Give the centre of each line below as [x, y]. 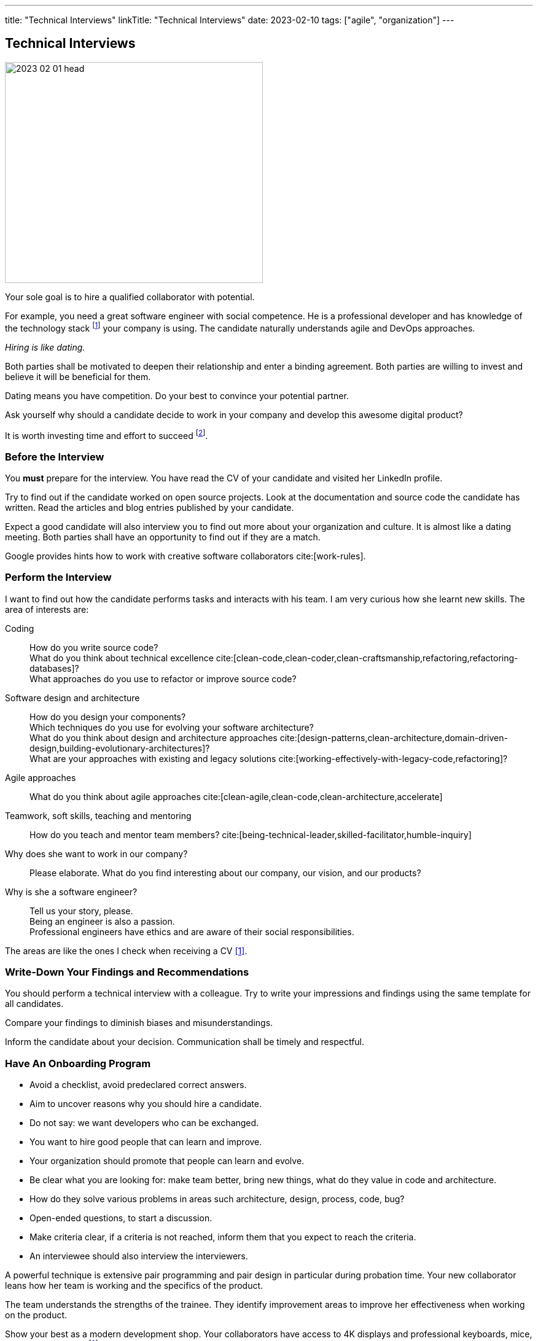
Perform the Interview [58, 577]
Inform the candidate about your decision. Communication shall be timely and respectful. [185, 1042]
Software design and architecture [72, 698]
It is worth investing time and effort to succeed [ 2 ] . [107, 434]
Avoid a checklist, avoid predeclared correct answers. [138, 1085]
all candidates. [34, 1004]
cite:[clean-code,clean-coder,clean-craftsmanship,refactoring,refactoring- [367, 658]
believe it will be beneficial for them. [78, 376]
